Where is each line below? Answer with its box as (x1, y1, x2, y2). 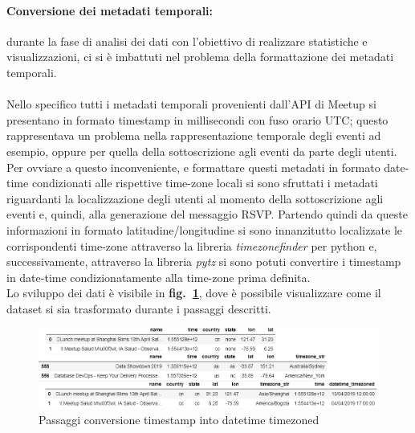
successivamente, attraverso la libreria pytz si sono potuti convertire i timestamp (6, 253, 401, 270)
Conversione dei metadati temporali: (6, 2, 214, 18)
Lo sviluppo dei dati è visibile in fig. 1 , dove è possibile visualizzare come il (6, 284, 381, 301)
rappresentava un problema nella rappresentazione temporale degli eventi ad (6, 127, 381, 144)
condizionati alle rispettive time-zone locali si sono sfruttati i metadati (31, 174, 378, 191)
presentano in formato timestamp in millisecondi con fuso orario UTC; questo (6, 111, 389, 128)
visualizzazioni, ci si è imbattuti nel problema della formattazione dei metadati (6, 48, 394, 65)
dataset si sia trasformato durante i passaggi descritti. (6, 300, 271, 317)
